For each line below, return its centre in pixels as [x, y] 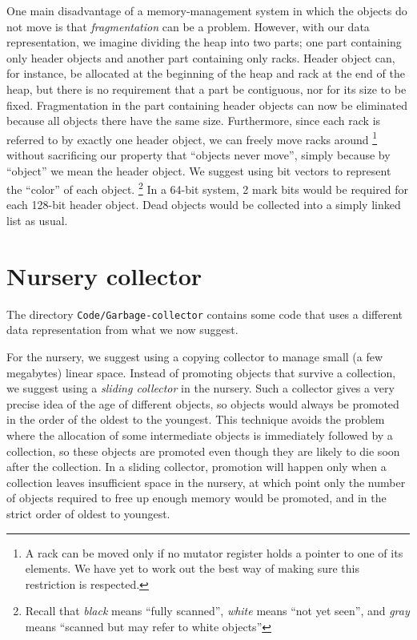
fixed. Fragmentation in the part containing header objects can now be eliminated [207, 105]
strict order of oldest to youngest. [88, 513]
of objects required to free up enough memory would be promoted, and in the [196, 498]
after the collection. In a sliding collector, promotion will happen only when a [196, 467]
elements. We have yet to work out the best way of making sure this [192, 568]
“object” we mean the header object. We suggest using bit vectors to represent [199, 170]
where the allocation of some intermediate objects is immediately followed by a [200, 435]
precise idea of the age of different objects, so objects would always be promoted [203, 403]
